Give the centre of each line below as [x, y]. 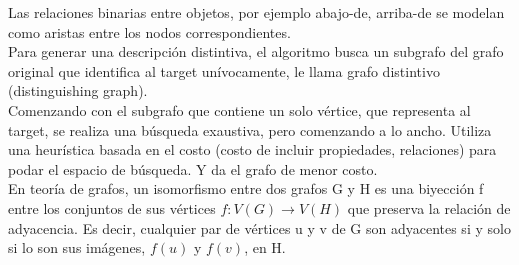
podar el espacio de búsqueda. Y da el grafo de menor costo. [193, 168]
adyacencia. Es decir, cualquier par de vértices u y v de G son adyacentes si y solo [259, 227]
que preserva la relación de [429, 207]
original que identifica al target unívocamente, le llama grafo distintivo [224, 70]
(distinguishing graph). [78, 90]
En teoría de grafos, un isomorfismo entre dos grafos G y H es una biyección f [246, 188]
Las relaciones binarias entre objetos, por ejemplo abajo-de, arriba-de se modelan [256, 12]
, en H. [265, 247]
